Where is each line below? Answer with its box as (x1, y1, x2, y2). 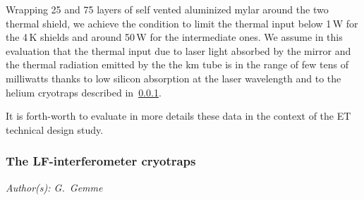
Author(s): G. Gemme (6, 180, 103, 194)
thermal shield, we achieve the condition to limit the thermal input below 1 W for (6, 15, 358, 30)
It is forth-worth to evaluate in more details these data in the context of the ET (6, 108, 351, 123)
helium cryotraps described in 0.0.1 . (6, 85, 162, 99)
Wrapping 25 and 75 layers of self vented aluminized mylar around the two (6, 2, 329, 16)
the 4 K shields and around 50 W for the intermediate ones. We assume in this (6, 30, 343, 44)
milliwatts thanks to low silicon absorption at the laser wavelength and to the (6, 70, 341, 85)
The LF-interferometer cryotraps (6, 152, 196, 170)
